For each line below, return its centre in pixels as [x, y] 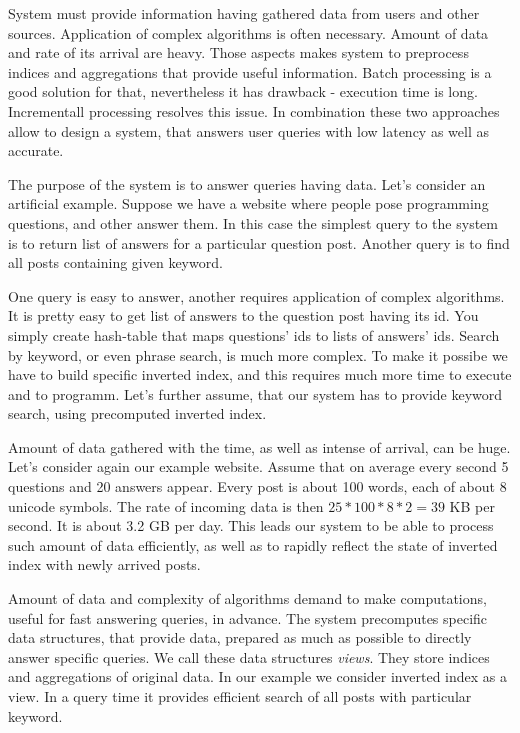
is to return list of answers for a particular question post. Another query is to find [259, 242]
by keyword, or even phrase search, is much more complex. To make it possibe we [258, 354]
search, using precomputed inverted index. [137, 413]
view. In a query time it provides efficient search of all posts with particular [240, 696]
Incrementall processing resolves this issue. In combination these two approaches [254, 110]
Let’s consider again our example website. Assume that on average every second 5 [258, 466]
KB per [472, 505]
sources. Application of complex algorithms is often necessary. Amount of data [248, 32]
